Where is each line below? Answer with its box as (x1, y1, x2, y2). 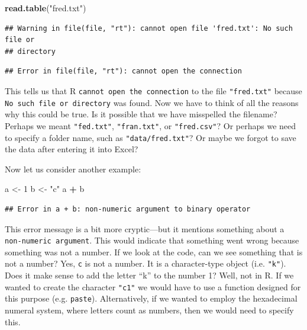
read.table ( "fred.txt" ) (5, 2, 86, 14)
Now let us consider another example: (5, 162, 141, 175)
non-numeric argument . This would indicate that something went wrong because (5, 234, 299, 246)
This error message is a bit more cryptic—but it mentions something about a (5, 222, 285, 235)
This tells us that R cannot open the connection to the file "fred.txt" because (5, 84, 302, 97)
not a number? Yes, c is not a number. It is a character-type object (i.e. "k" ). (5, 257, 286, 270)
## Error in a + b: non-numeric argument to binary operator (5, 204, 251, 213)
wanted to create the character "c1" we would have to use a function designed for (5, 280, 301, 293)
